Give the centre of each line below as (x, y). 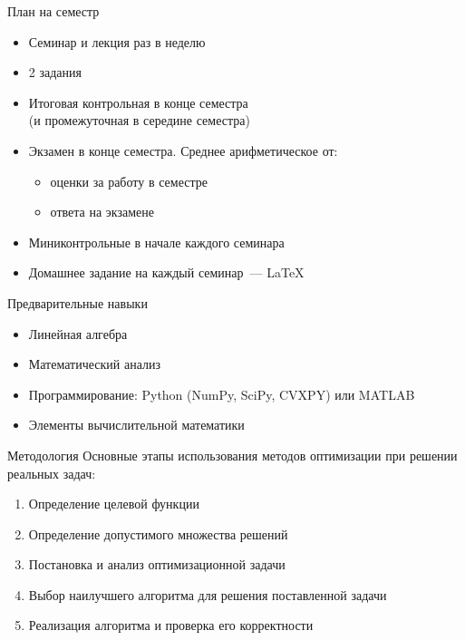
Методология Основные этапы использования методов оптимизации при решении (232, 455)
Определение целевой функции (114, 504)
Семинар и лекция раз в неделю (117, 41)
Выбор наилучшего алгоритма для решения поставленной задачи (208, 594)
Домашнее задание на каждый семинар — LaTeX (166, 272)
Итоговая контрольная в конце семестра (138, 102)
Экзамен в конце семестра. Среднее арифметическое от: (183, 150)
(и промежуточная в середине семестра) (139, 120)
